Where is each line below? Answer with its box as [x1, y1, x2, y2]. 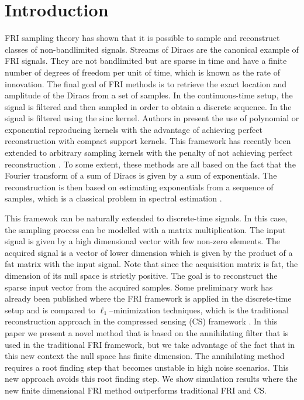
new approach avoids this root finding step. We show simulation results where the [5, 372, 298, 385]
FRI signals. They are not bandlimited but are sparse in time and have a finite [5, 54, 287, 67]
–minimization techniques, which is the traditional [109, 303, 289, 316]
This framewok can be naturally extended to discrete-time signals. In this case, [5, 212, 288, 224]
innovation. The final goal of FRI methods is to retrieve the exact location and [5, 77, 287, 90]
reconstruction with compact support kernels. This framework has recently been [5, 135, 291, 147]
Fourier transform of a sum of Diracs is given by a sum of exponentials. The [5, 169, 277, 182]
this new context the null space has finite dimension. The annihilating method [5, 350, 285, 362]
